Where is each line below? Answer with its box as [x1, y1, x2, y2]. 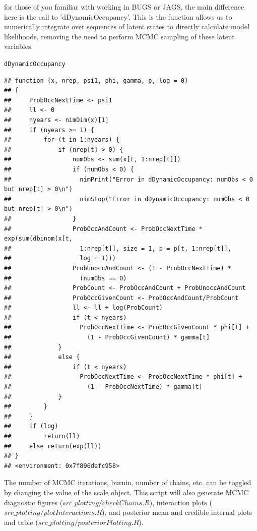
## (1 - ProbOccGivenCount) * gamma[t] [4, 334, 210, 341]
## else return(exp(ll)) [4, 442, 102, 450]
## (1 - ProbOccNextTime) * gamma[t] [4, 383, 203, 391]
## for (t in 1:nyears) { [4, 136, 120, 144]
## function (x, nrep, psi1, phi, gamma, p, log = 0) [4, 77, 188, 84]
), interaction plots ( [149, 497, 212, 507]
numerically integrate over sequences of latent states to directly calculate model [4, 21, 249, 32]
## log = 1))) [4, 255, 116, 262]
